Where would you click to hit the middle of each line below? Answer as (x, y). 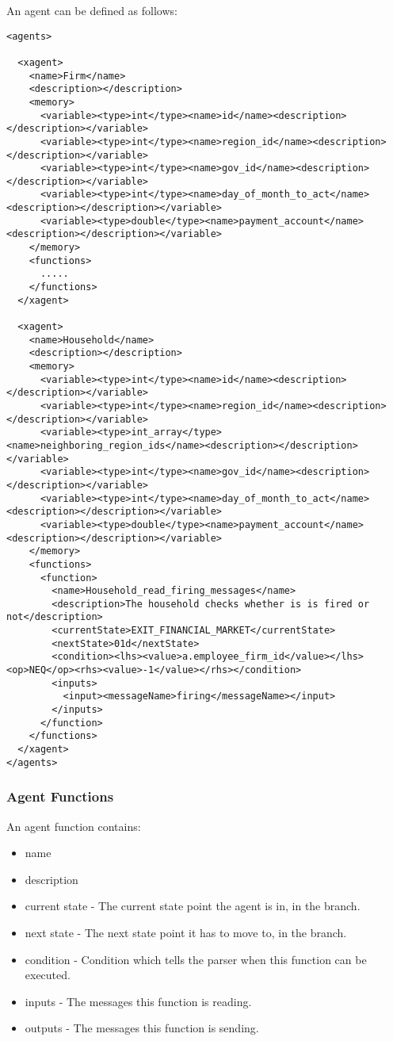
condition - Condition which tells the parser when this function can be (196, 959)
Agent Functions (60, 796)
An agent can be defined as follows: (92, 10)
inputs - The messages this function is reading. (138, 1001)
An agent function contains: (74, 826)
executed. (48, 975)
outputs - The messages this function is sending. (142, 1028)
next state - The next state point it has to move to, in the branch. (186, 932)
